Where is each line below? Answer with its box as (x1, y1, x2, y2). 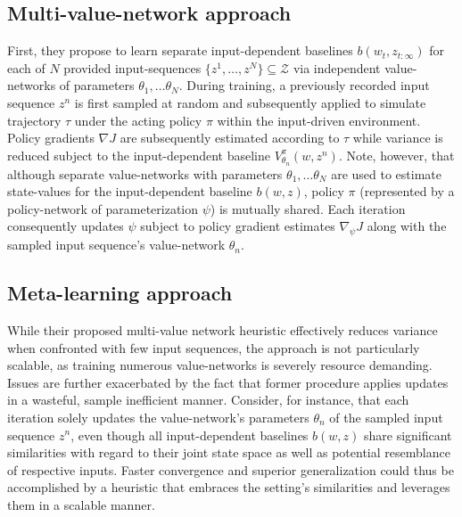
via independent (293, 58, 381, 77)
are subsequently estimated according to (120, 128, 340, 147)
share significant (363, 425, 452, 444)
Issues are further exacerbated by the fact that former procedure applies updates (7, 373, 449, 391)
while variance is (352, 128, 443, 147)
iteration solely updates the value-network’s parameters (7, 407, 309, 426)
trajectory (7, 111, 62, 129)
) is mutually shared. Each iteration (210, 199, 406, 217)
